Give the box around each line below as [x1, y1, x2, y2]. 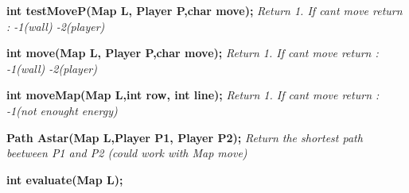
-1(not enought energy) [6, 102, 118, 118]
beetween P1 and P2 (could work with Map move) [6, 145, 247, 161]
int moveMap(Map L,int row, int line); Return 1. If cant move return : [6, 87, 380, 103]
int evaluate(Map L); [6, 171, 123, 187]
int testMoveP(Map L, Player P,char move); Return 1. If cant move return [6, 2, 403, 18]
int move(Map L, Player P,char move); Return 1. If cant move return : [6, 44, 379, 61]
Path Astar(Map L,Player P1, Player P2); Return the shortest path [6, 129, 363, 145]
